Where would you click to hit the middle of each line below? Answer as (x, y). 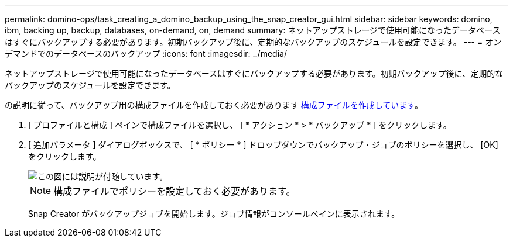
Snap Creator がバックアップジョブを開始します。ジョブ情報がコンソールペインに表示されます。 (214, 214)
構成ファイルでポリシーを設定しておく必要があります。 (175, 191)
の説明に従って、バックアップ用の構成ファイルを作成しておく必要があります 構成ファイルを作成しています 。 (214, 105)
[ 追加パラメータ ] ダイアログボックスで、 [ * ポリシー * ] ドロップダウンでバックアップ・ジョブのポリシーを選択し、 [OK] (263, 145)
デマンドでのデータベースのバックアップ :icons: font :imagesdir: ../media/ (146, 53)
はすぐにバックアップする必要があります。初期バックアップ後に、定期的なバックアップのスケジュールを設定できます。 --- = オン (253, 42)
